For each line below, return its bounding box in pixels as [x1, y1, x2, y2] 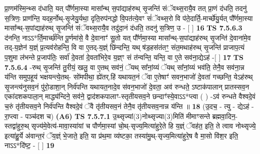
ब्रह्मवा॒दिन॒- [212, 110, 238, 121]
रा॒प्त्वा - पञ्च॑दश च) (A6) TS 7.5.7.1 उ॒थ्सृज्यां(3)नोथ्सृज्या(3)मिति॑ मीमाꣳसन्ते [5, 110, 210, 121]
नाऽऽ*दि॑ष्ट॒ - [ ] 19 [5, 140, 55, 150]
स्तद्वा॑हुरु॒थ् [5, 120, 29, 131]
